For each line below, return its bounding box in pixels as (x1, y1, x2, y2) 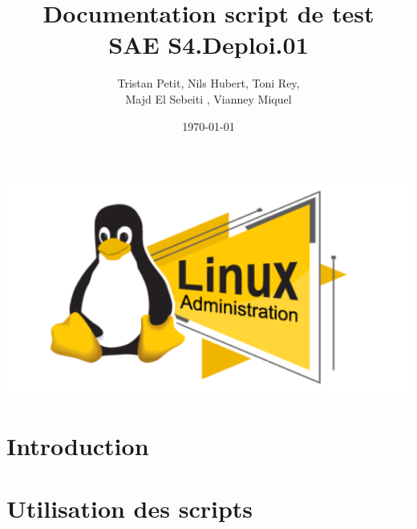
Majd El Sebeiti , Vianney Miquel (125, 90, 292, 107)
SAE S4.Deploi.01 (108, 28, 309, 61)
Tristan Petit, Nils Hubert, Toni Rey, (117, 75, 300, 92)
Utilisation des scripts (6, 492, 253, 525)
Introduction (6, 429, 149, 462)
